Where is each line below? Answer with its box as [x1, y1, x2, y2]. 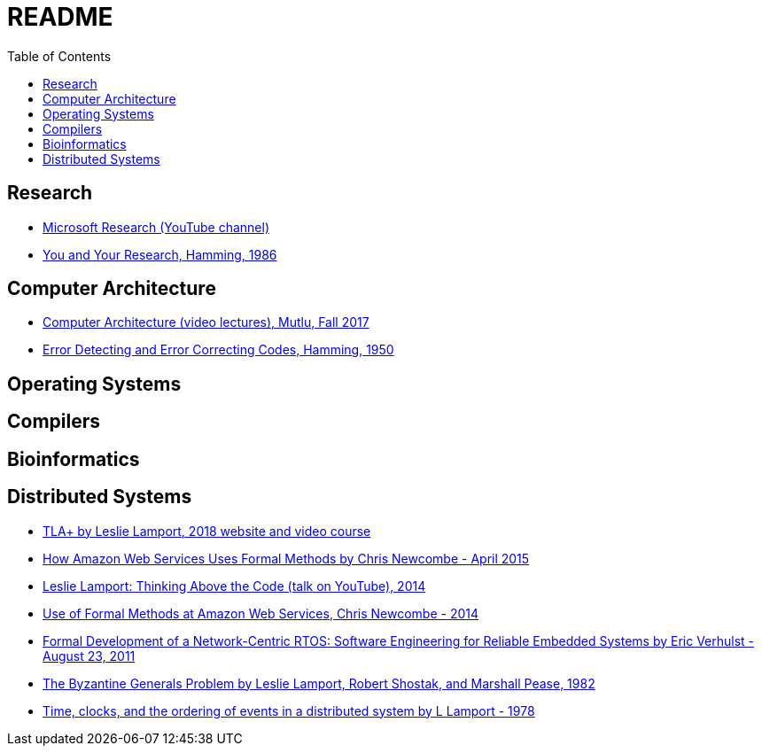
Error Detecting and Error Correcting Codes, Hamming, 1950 [43, 342, 394, 358]
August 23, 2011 [43, 648, 136, 664]
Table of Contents [7, 48, 112, 64]
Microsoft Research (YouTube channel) [43, 219, 270, 235]
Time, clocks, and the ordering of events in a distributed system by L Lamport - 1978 [43, 703, 535, 718]
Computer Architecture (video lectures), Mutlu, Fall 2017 [43, 314, 369, 330]
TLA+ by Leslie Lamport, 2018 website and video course [43, 523, 371, 539]
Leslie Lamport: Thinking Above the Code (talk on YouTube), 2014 [43, 578, 426, 594]
